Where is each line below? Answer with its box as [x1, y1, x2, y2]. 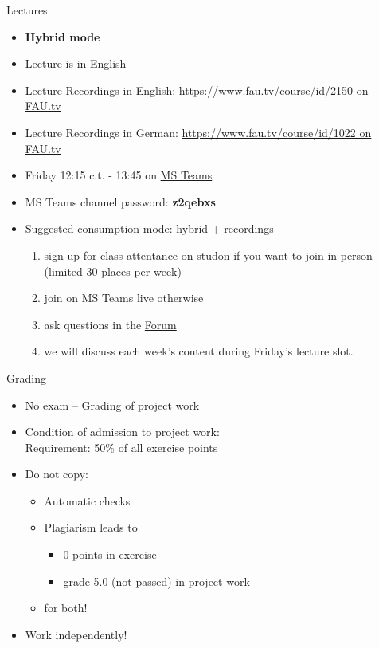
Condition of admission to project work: [25, 423, 220, 440]
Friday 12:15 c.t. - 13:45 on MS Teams [25, 167, 213, 183]
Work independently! [25, 626, 127, 642]
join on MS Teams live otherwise [44, 289, 204, 306]
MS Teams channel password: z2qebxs [25, 193, 216, 210]
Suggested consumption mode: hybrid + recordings [25, 220, 274, 237]
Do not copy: [25, 465, 88, 482]
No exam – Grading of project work [25, 396, 200, 413]
